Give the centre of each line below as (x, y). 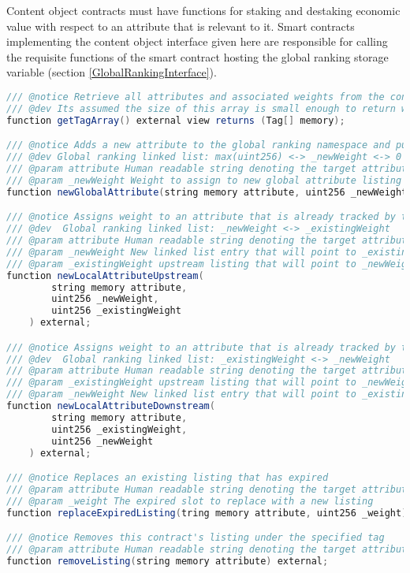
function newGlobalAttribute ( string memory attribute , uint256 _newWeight (207, 192)
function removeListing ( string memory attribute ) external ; (168, 561)
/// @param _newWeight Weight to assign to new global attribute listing (204, 180)
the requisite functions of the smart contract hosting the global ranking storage (198, 56)
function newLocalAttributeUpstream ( (105, 275)
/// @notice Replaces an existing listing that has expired (168, 478)
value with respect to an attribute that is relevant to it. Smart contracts (181, 26)
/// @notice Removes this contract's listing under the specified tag (196, 538)
